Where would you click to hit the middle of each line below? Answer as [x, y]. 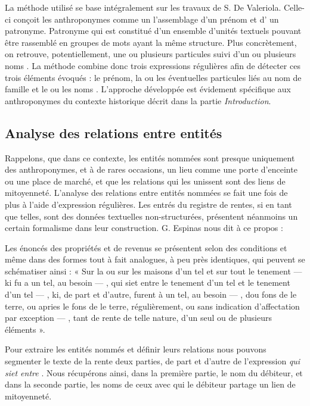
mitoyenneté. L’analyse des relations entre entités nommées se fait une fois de [146, 193]
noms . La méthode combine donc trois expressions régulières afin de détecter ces [153, 65]
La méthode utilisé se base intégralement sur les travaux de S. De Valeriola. [143, 7]
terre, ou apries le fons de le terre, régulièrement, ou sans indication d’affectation [152, 306]
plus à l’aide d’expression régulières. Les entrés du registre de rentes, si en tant [148, 204]
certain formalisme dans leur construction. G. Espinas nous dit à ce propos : [144, 228]
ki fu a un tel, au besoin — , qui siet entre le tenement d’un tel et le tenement [148, 282]
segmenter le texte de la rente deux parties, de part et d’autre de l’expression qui [153, 361]
